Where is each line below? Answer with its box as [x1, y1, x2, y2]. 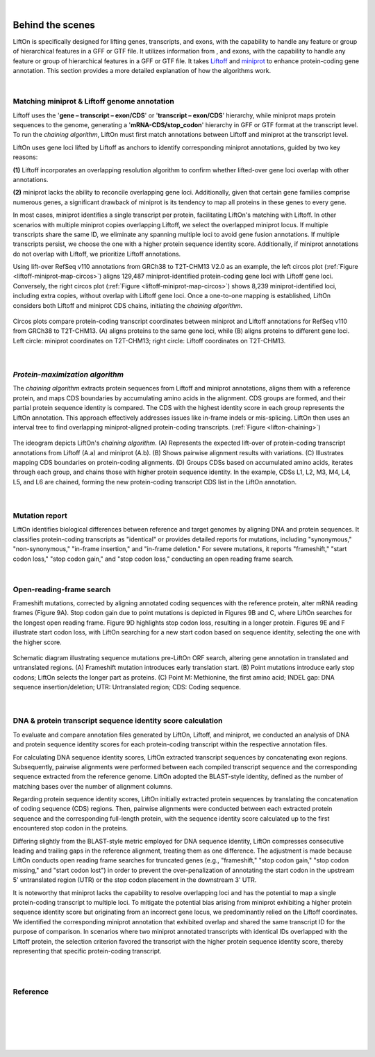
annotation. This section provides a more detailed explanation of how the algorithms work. [12, 67, 272, 75]
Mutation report [12, 511, 67, 521]
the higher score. [12, 638, 62, 646]
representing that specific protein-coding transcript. [12, 947, 162, 955]
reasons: [12, 153, 38, 161]
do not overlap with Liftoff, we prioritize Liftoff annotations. [12, 249, 181, 258]
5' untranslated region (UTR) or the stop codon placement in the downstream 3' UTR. [12, 876, 257, 884]
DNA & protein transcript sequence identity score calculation [12, 716, 223, 726]
